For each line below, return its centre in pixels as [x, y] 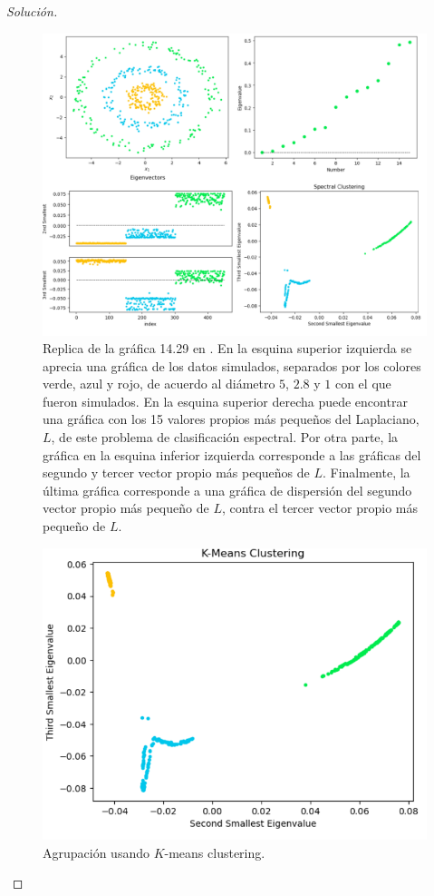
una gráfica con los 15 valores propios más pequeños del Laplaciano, [231, 419]
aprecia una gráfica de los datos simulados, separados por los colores [232, 365]
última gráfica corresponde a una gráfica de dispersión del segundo [227, 490]
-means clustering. [215, 852]
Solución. [32, 11]
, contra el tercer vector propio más [319, 508]
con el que [363, 384]
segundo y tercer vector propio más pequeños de [176, 473]
